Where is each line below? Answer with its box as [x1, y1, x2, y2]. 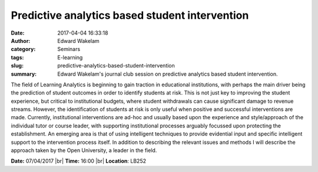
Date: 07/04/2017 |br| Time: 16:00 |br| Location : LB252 [11, 157, 147, 164]
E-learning [57, 53, 83, 61]
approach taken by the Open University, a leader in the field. [11, 147, 157, 154]
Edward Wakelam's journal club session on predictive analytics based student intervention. [57, 70, 278, 77]
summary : [11, 70, 37, 77]
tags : [11, 53, 24, 61]
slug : [11, 62, 24, 69]
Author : [11, 37, 31, 44]
